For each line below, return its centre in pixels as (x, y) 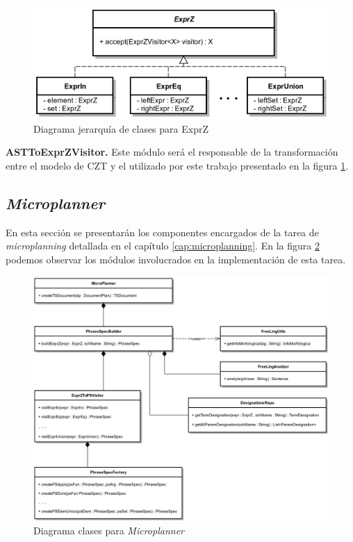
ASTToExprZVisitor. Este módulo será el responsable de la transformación (172, 152)
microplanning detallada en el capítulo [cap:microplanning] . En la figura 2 (163, 246)
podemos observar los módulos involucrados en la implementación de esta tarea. (176, 259)
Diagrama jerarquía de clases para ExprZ (121, 128)
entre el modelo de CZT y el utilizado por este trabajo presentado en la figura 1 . (177, 165)
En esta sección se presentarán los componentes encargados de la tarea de (162, 232)
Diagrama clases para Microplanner (109, 531)
